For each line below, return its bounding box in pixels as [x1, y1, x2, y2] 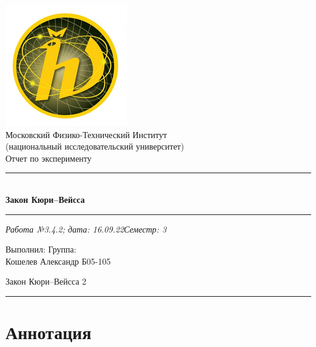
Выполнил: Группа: [5, 243, 76, 256]
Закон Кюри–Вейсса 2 [5, 275, 87, 288]
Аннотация [5, 320, 92, 345]
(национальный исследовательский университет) [5, 140, 184, 153]
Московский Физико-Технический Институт [5, 128, 167, 140]
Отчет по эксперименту [5, 151, 92, 164]
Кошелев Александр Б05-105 [5, 254, 111, 267]
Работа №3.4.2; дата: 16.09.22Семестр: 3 [5, 222, 167, 235]
